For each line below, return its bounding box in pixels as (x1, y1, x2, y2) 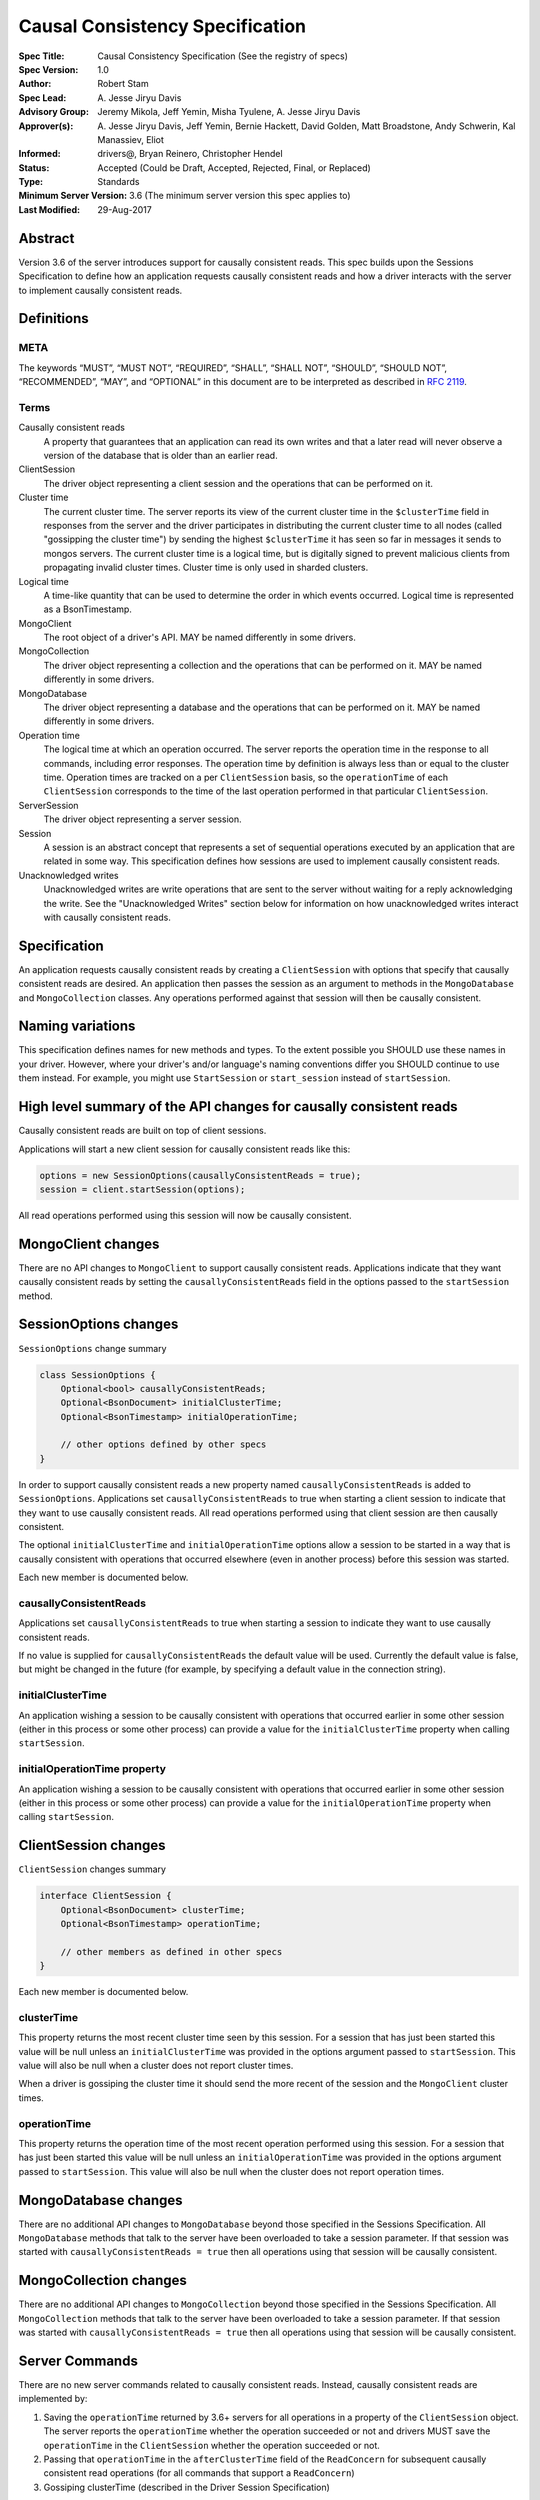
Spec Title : (18, 50, 65, 62)
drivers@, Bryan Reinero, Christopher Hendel (97, 148, 284, 160)
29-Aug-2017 (97, 203, 152, 215)
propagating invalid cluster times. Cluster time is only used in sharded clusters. (43, 561, 369, 574)
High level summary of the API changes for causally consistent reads (18, 1098, 459, 1115)
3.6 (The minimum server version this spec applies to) (128, 190, 351, 202)
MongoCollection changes (18, 2272, 187, 2289)
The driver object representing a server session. (43, 813, 242, 825)
